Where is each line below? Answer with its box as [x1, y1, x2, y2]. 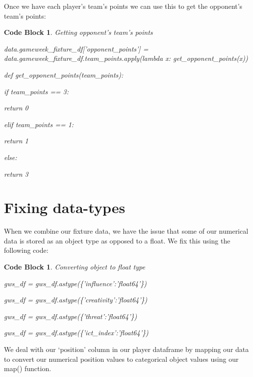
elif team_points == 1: [4, 119, 74, 129]
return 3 [4, 168, 28, 179]
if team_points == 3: [4, 86, 69, 96]
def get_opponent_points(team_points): [4, 69, 124, 80]
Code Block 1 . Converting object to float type [4, 262, 145, 272]
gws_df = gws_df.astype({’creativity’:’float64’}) [4, 295, 148, 305]
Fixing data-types [4, 197, 126, 217]
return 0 [4, 103, 28, 113]
